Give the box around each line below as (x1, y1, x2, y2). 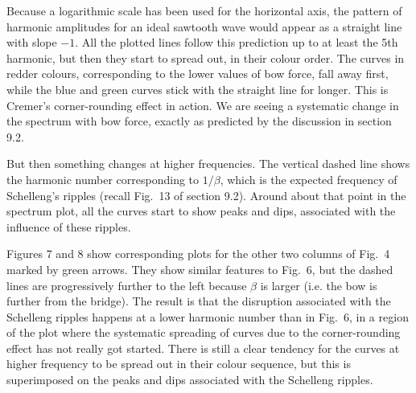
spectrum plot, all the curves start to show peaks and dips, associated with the (6, 203, 396, 219)
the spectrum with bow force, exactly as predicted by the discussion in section (6, 113, 392, 129)
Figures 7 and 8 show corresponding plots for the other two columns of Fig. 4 (6, 245, 390, 262)
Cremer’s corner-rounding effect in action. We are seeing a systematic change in (6, 96, 399, 113)
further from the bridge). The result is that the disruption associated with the (6, 293, 391, 309)
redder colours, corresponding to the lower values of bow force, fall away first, (6, 65, 389, 82)
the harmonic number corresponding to (6, 170, 200, 187)
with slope (6, 34, 57, 51)
